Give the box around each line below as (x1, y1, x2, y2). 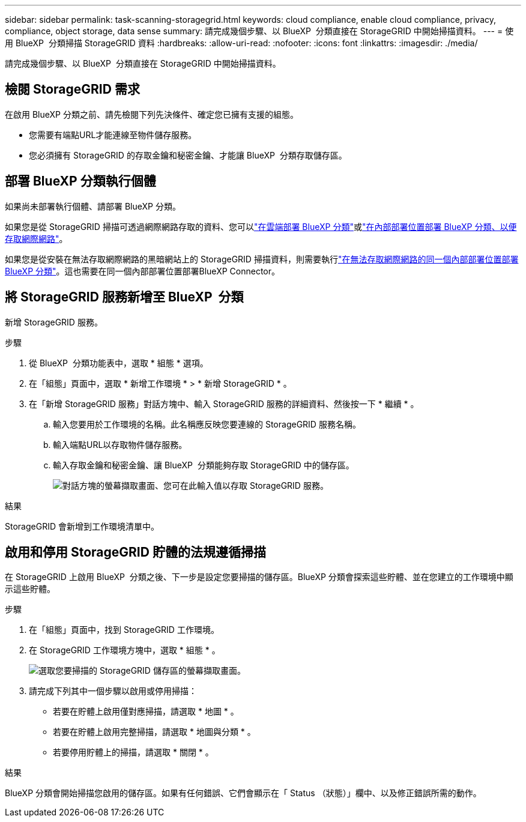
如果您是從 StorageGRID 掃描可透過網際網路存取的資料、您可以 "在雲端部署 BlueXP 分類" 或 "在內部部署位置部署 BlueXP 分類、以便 (5, 221, 517, 232)
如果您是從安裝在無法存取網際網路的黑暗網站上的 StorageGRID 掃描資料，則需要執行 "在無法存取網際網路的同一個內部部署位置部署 (5, 253, 519, 264)
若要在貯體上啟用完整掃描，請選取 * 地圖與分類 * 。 (53, 727, 256, 737)
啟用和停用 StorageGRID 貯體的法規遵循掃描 (5, 544, 266, 560)
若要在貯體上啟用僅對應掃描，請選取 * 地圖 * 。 (53, 706, 239, 717)
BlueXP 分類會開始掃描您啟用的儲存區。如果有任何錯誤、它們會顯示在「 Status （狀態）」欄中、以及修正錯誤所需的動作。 (5, 788, 482, 799)
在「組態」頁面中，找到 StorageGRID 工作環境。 (29, 624, 219, 635)
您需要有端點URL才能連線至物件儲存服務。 (29, 129, 197, 140)
